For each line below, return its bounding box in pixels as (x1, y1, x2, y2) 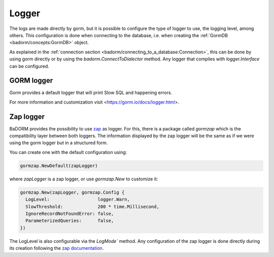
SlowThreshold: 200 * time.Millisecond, (25, 204, 159, 209)
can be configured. (9, 63, 49, 69)
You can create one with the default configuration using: (9, 149, 127, 155)
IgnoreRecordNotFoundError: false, (25, 211, 114, 216)
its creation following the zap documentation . (9, 245, 104, 251)
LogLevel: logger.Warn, (25, 197, 130, 203)
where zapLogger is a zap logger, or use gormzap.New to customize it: (9, 176, 158, 182)
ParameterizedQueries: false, (25, 218, 114, 223)
